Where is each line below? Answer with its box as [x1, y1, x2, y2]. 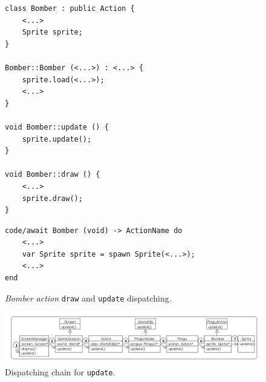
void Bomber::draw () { [5, 170, 100, 179]
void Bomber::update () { [5, 122, 109, 131]
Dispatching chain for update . [5, 365, 115, 378]
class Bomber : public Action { [5, 4, 135, 13]
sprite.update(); [22, 134, 92, 143]
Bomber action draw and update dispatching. [5, 291, 172, 304]
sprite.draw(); [22, 194, 83, 203]
